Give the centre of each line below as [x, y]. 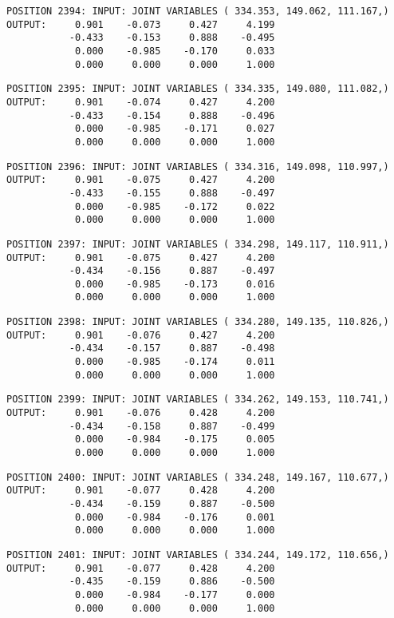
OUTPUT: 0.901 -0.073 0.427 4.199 [141, 24]
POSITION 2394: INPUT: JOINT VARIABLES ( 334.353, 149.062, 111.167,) [198, 11]
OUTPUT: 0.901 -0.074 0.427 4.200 [141, 102]
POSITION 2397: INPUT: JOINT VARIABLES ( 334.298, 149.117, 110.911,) [198, 244]
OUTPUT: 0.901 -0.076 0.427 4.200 [141, 335]
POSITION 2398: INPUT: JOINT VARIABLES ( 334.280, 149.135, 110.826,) [198, 322]
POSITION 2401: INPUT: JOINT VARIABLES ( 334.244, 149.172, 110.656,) [198, 555]
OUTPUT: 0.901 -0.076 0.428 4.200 [141, 413]
